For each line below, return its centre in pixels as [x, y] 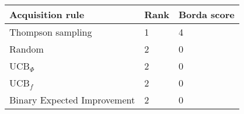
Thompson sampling [51, 32]
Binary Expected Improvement [72, 100]
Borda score [206, 14]
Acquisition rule [47, 14]
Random [27, 49]
